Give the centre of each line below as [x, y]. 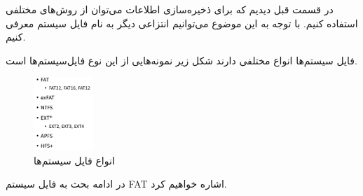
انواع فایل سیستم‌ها [74, 160]
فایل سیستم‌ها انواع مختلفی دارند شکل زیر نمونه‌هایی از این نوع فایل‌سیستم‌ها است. [181, 60]
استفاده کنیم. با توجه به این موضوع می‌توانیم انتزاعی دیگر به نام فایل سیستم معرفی [182, 23]
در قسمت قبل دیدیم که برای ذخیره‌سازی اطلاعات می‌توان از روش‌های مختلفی [170, 9]
